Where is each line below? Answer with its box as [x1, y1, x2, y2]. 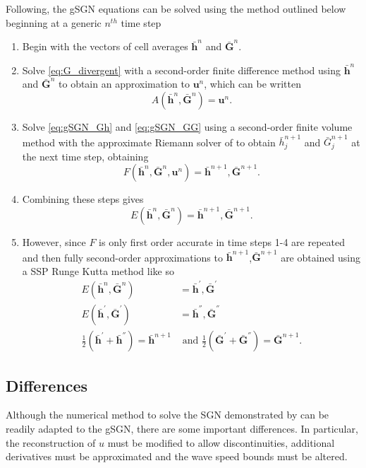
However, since [22, 234, 86, 249]
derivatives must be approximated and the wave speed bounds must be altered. [6, 449, 348, 464]
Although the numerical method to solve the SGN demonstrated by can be [6, 407, 329, 422]
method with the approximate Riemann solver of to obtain [22, 134, 276, 149]
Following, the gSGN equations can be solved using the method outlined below [6, 1, 346, 16]
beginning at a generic [6, 15, 102, 30]
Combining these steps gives [22, 192, 144, 206]
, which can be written [204, 76, 301, 91]
